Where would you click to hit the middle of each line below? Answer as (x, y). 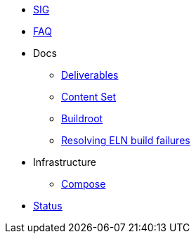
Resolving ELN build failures (126, 140)
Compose (84, 184)
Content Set (89, 97)
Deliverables (90, 75)
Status (48, 206)
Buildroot (82, 118)
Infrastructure (65, 162)
